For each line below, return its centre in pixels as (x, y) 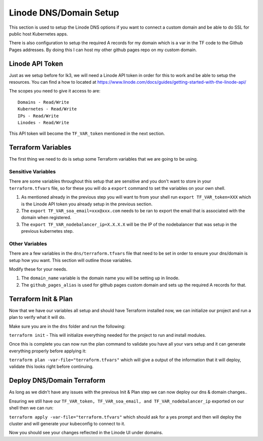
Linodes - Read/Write (43, 122)
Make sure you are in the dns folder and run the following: (67, 326)
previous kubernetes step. (47, 231)
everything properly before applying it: (48, 351)
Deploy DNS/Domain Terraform (57, 380)
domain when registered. (46, 218)
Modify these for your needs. (38, 269)
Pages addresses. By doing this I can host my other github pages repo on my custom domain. (103, 50)
